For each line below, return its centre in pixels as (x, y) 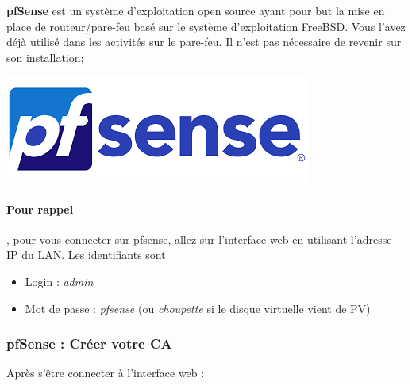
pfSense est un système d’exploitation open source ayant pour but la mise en (196, 10)
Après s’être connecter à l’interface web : (106, 373)
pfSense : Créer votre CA (89, 344)
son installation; (45, 57)
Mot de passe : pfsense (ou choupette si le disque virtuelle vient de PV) (198, 308)
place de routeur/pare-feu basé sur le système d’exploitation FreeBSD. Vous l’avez (206, 26)
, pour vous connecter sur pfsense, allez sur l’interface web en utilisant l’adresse (199, 239)
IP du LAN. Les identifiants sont (86, 255)
